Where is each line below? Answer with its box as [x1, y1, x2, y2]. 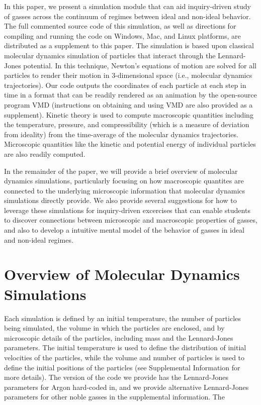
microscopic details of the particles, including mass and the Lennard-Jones [4, 332, 233, 343]
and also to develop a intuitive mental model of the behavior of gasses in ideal [4, 225, 244, 235]
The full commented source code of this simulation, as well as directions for [4, 21, 236, 31]
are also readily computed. [4, 148, 85, 159]
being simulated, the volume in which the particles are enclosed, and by [4, 323, 225, 333]
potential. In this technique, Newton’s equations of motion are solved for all [23, 60, 256, 70]
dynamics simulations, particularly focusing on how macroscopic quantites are [4, 175, 244, 186]
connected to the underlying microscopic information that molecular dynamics [4, 185, 245, 195]
